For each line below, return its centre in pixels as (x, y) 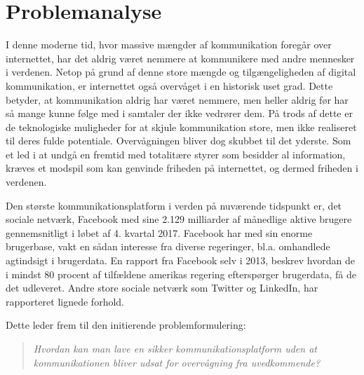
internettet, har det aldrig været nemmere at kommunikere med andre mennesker (180, 58)
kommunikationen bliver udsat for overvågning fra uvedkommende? (177, 362)
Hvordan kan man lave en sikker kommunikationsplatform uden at (175, 348)
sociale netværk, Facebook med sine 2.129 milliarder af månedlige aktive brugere (179, 219)
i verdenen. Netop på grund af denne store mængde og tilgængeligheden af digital (181, 72)
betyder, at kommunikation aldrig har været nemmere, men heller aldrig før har (177, 99)
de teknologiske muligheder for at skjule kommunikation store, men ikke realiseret (181, 127)
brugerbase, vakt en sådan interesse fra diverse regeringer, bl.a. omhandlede (168, 246)
